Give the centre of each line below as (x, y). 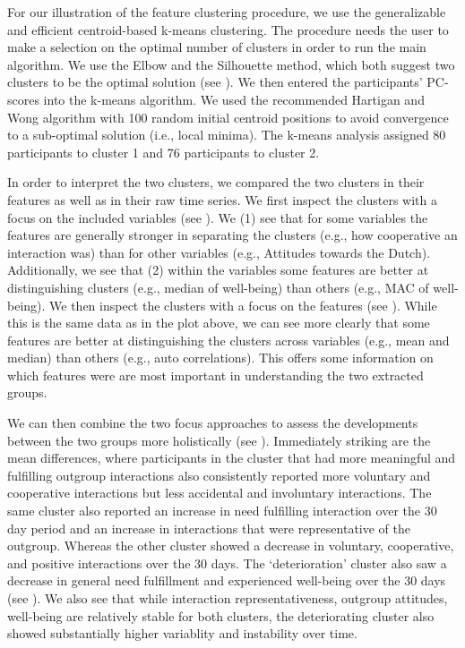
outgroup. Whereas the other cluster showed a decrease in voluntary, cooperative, (231, 546)
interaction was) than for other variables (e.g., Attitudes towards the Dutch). (219, 252)
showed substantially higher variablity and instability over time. (182, 633)
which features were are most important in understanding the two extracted (215, 375)
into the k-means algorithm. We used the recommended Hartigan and (234, 99)
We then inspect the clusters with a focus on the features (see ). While (243, 305)
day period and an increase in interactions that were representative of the (209, 528)
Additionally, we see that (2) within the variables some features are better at (218, 270)
